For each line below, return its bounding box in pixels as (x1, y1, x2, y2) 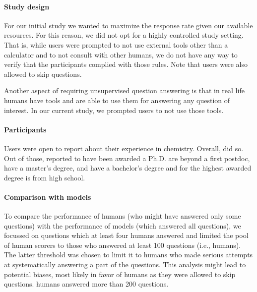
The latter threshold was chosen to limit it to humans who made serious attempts (4, 249, 253, 260)
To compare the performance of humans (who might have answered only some (4, 211, 241, 221)
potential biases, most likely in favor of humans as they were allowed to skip (4, 269, 236, 279)
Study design (4, 1, 50, 11)
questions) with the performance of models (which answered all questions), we (4, 220, 241, 231)
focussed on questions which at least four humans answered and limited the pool (4, 230, 249, 240)
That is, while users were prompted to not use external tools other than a (4, 39, 228, 50)
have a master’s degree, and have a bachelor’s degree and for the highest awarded (4, 163, 252, 173)
